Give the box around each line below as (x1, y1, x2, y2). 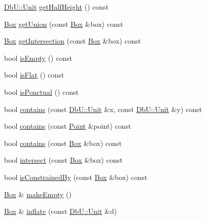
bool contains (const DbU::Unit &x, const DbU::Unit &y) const (4, 103, 202, 114)
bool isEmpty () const (4, 52, 73, 63)
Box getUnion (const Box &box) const (4, 18, 123, 29)
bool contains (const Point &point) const (4, 121, 131, 131)
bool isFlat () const (4, 69, 64, 80)
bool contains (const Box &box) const (4, 137, 122, 148)
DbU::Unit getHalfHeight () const (4, 2, 109, 12)
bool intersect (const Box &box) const (4, 155, 123, 165)
